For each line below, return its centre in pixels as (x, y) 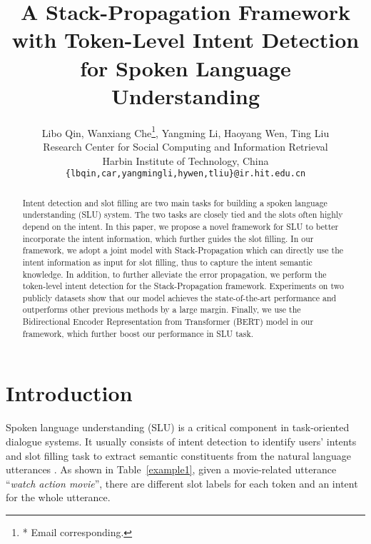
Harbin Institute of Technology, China (185, 160)
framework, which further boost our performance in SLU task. (138, 333)
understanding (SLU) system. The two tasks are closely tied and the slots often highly (183, 215)
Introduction (69, 393)
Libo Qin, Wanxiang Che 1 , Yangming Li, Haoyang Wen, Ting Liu (185, 131)
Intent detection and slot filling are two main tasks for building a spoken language (175, 202)
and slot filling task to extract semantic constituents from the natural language (178, 455)
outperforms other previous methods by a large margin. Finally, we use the (162, 309)
